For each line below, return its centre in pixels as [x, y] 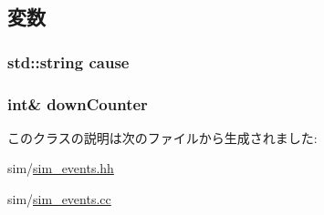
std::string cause [68, 61]
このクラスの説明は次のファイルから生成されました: [162, 137]
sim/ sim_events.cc [59, 199]
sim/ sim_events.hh [61, 168]
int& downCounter [78, 103]
